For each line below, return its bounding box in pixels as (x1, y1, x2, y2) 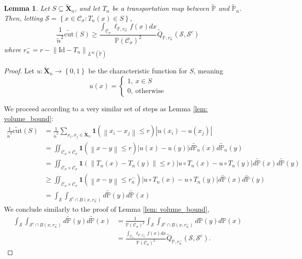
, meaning (193, 65, 223, 76)
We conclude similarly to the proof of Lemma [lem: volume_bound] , (4, 203, 210, 214)
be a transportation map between (112, 3, 210, 13)
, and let (74, 3, 100, 13)
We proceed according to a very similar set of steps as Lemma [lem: (4, 103, 208, 113)
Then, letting (4, 12, 43, 23)
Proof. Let (4, 65, 34, 76)
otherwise (135, 87, 164, 95)
